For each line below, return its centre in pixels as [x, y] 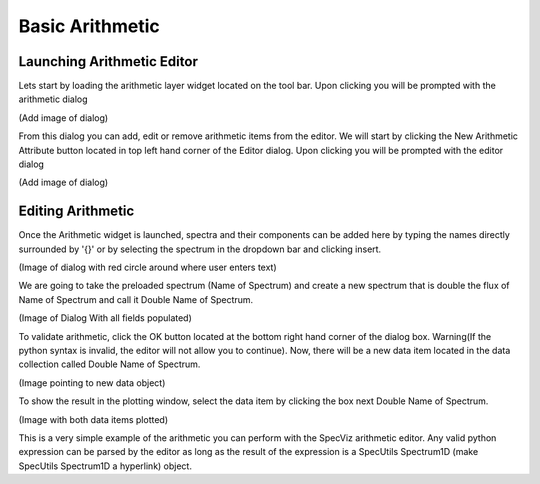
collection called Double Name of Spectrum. [109, 364]
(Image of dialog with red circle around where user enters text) [147, 267]
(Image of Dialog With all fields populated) [105, 318]
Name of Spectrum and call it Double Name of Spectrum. [136, 299]
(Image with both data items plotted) [93, 419]
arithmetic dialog [53, 99]
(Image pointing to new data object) [92, 382]
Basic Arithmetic [89, 26]
